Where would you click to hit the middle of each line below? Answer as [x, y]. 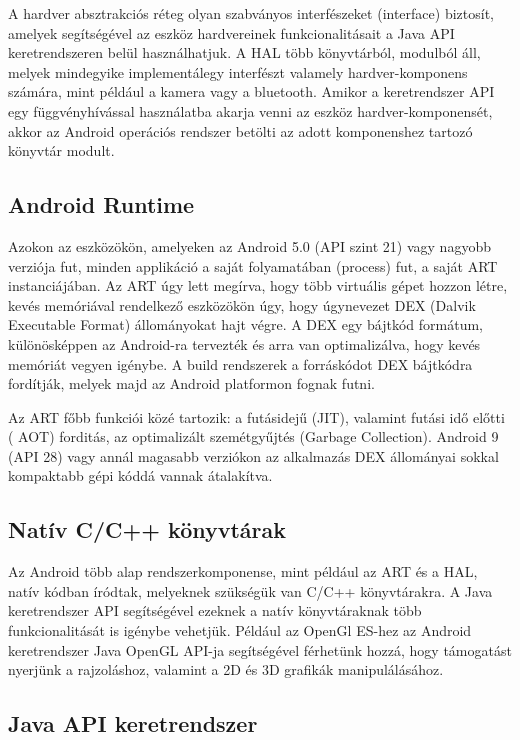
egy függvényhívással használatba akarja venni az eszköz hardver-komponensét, [250, 110]
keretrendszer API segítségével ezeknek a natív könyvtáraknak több [215, 610]
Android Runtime [101, 204]
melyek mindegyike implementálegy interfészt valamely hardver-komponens [238, 71]
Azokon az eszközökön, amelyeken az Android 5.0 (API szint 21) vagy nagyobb [249, 245]
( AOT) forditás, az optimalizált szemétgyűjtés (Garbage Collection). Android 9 [253, 436]
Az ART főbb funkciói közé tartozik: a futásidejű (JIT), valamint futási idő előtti [256, 416]
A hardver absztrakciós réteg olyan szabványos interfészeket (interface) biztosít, [251, 13]
